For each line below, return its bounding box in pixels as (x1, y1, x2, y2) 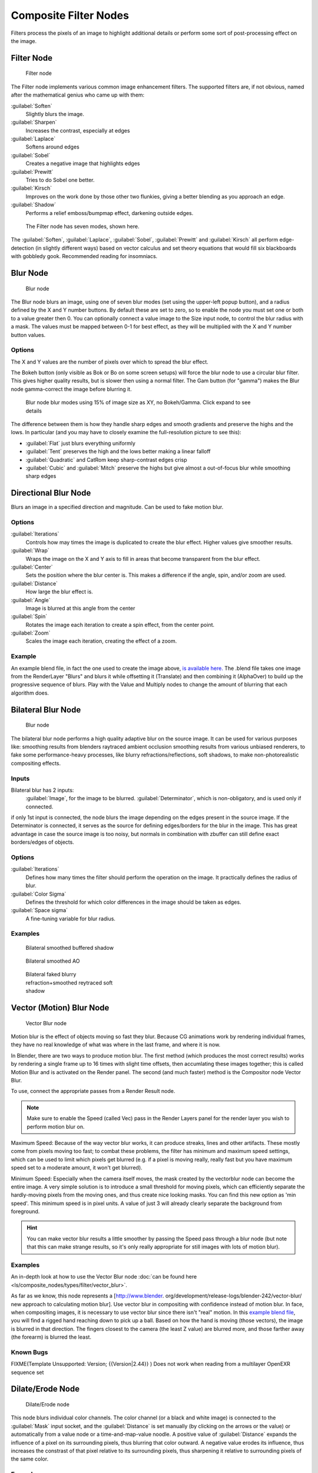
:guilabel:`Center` (11, 563, 53, 570)
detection (11, 245, 34, 252)
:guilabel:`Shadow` (11, 201, 57, 209)
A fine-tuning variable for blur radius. (25, 915, 116, 922)
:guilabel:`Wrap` (11, 547, 49, 554)
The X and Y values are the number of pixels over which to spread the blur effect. (11, 358, 208, 365)
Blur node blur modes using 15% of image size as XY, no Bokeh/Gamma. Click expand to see (25, 399, 251, 406)
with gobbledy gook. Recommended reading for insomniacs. (11, 253, 158, 260)
